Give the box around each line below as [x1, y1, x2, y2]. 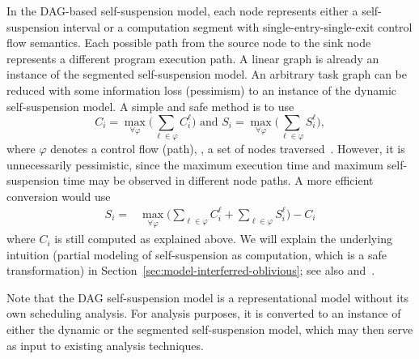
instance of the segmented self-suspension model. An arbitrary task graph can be [6, 66, 407, 83]
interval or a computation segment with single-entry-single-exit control [62, 18, 413, 35]
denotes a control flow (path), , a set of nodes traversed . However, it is [50, 139, 405, 156]
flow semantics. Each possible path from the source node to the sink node [6, 34, 371, 51]
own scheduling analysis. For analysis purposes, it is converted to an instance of [6, 305, 401, 322]
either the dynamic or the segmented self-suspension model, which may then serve [6, 321, 413, 338]
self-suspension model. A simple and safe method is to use [6, 97, 294, 114]
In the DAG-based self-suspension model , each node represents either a [6, 2, 358, 19]
